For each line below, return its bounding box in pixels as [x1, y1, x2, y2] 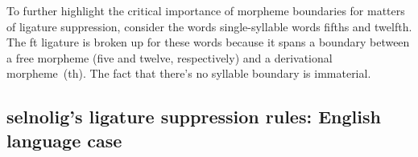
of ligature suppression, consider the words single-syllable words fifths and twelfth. [6, 18, 412, 34]
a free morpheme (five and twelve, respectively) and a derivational [6, 49, 333, 66]
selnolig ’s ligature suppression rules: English [6, 104, 381, 129]
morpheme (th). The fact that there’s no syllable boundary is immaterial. [6, 65, 371, 82]
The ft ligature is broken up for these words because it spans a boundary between [6, 34, 410, 50]
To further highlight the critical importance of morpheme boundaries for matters [6, 2, 405, 18]
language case [6, 127, 122, 152]
